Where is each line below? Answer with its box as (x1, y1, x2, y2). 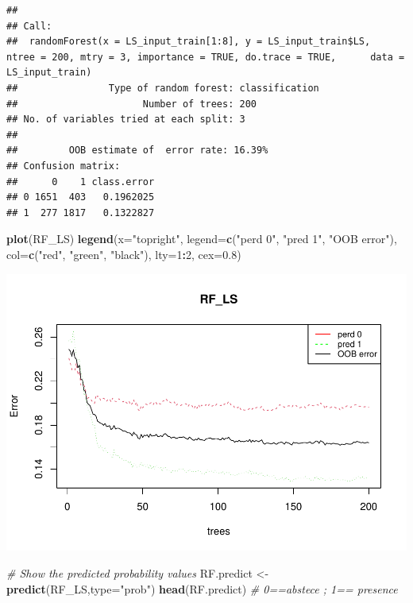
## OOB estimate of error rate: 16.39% (6, 145, 268, 157)
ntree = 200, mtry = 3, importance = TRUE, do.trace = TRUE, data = (6, 51, 405, 63)
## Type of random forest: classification (6, 82, 319, 94)
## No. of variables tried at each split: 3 (6, 114, 245, 126)
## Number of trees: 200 (6, 98, 257, 110)
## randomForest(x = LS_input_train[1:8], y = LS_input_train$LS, (6, 36, 371, 48)
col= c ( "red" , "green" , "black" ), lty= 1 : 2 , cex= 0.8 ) (6, 245, 241, 262)
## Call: (6, 20, 52, 32)
